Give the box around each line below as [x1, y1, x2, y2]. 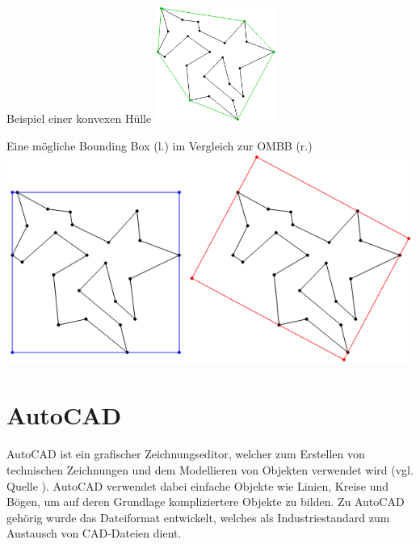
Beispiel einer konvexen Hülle [6, 110, 152, 127]
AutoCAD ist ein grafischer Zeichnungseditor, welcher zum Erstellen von [6, 445, 365, 462]
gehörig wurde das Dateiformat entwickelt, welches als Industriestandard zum [6, 508, 390, 525]
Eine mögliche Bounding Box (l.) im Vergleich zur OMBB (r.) [6, 137, 313, 154]
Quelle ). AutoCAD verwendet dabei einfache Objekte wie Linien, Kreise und [6, 477, 389, 494]
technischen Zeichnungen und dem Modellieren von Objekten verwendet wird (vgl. [6, 461, 414, 478]
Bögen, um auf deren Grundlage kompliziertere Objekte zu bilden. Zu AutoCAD [6, 493, 405, 510]
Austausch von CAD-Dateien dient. [6, 525, 182, 542]
